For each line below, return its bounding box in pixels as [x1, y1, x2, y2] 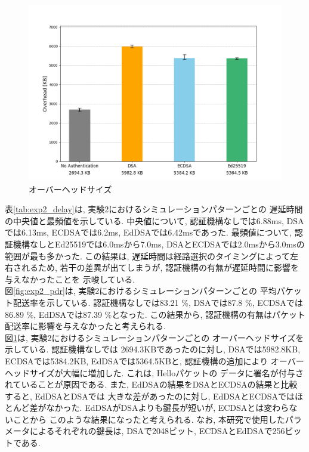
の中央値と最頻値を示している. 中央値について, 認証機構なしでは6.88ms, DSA [5, 214, 304, 227]
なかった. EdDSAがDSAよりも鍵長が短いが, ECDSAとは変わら [46, 401, 289, 414]
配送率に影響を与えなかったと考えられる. [5, 320, 166, 332]
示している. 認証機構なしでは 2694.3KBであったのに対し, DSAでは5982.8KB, [5, 343, 301, 355]
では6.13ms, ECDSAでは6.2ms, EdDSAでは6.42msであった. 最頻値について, [5, 226, 292, 239]
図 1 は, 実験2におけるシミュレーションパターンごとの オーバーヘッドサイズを [5, 331, 304, 343]
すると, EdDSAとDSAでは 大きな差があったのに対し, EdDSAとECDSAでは [5, 389, 295, 402]
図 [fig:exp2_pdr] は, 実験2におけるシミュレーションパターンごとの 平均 [5, 284, 277, 297]
